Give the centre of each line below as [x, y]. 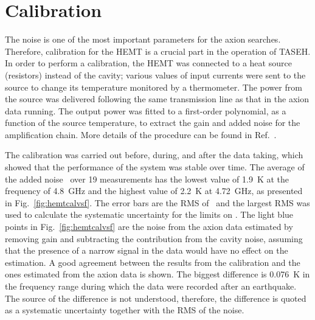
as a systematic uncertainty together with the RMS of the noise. [125, 310]
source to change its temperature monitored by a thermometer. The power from [154, 87]
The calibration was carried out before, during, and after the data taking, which [154, 155]
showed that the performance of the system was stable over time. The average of [155, 167]
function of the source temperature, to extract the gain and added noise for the [153, 123]
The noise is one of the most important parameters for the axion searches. [143, 39]
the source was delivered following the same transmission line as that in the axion [157, 99]
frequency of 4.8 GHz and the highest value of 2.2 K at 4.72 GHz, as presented [154, 191]
